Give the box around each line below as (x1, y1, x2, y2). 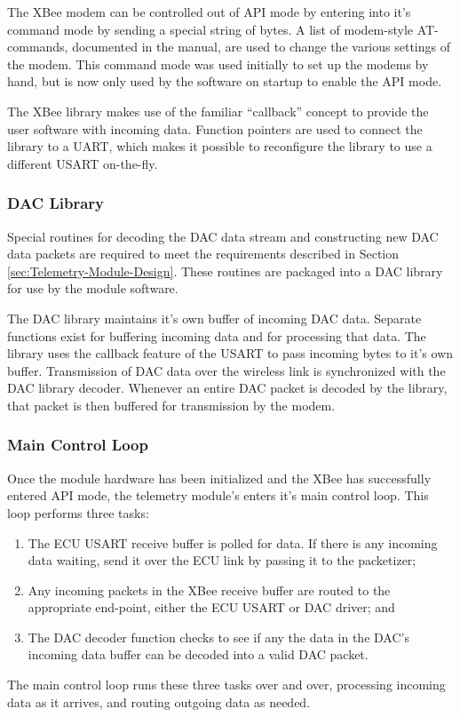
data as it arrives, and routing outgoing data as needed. (7, 692, 311, 711)
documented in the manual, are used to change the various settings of (72, 37, 450, 56)
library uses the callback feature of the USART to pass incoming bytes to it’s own (7, 344, 454, 362)
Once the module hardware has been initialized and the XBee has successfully (7, 468, 432, 487)
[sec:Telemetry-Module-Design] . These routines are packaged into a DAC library (7, 261, 443, 280)
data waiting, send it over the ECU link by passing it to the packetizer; (28, 551, 416, 570)
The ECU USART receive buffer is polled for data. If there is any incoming (28, 533, 438, 552)
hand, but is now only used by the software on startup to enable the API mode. (7, 72, 442, 91)
